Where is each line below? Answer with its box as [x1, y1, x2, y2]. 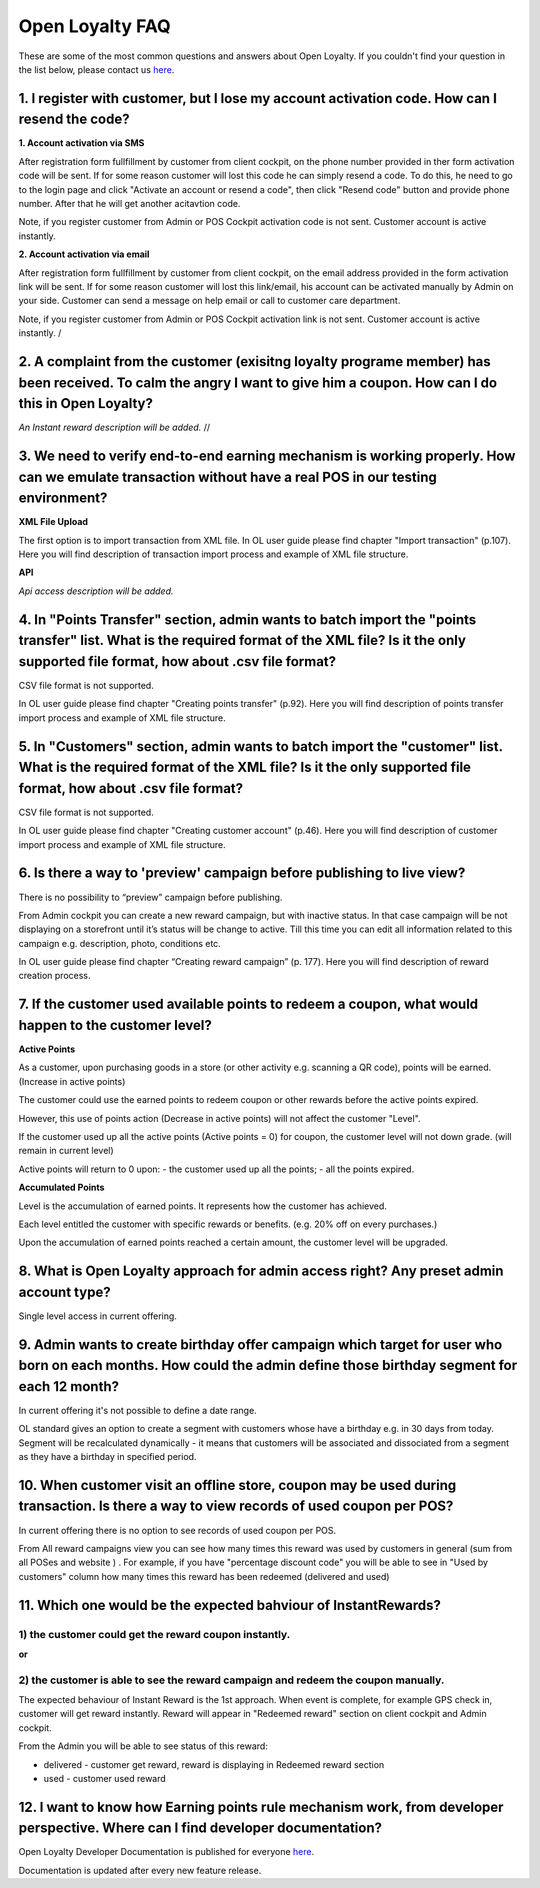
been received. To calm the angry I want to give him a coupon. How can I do [18, 374, 498, 391]
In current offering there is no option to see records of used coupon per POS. [18, 1524, 337, 1536]
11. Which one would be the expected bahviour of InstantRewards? [18, 1596, 442, 1614]
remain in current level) [18, 1145, 114, 1157]
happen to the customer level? [18, 1016, 212, 1034]
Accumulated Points [18, 1181, 105, 1194]
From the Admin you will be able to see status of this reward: [18, 1740, 269, 1752]
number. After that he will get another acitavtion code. [18, 198, 241, 209]
